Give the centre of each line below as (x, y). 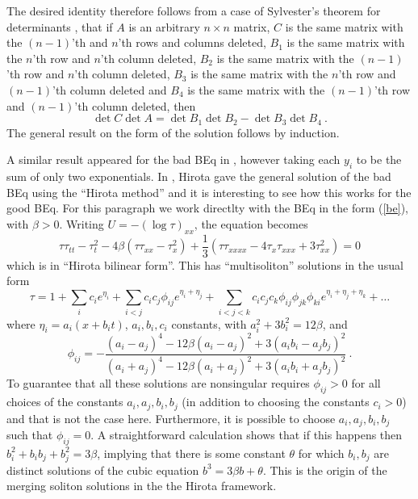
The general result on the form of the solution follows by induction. (173, 132)
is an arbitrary (164, 26)
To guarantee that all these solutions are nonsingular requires (158, 383)
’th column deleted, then (135, 105)
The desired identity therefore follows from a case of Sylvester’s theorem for (194, 10)
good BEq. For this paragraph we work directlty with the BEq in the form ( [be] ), (207, 208)
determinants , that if (60, 26)
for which (321, 453)
